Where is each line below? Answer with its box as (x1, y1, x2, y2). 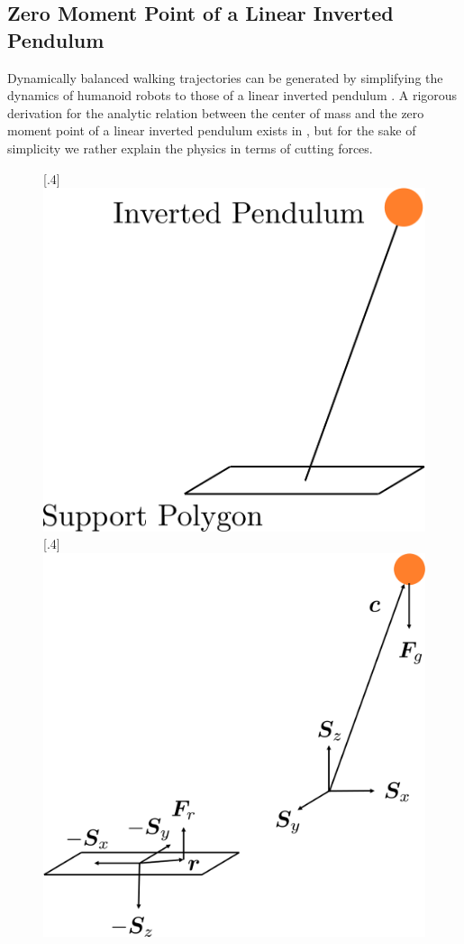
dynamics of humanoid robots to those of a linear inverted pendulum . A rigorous (7, 86, 458, 105)
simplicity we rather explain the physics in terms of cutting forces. (7, 138, 373, 157)
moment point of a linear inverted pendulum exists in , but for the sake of (7, 121, 416, 140)
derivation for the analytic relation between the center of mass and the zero (7, 103, 424, 122)
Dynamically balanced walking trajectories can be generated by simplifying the (7, 68, 443, 87)
